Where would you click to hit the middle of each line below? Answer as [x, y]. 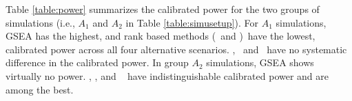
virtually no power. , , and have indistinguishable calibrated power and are [167, 75]
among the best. [40, 89]
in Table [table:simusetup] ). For [192, 22]
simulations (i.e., [40, 22]
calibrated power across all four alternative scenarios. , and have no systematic [176, 49]
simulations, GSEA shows [260, 62]
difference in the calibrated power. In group [97, 62]
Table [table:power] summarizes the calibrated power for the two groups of [163, 9]
